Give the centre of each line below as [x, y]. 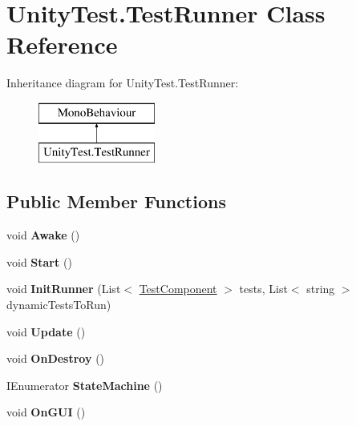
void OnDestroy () [56, 358]
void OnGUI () [46, 412]
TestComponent [178, 289]
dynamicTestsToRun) [59, 305]
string [321, 289]
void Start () [39, 261]
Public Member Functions [116, 201]
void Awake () [43, 235]
